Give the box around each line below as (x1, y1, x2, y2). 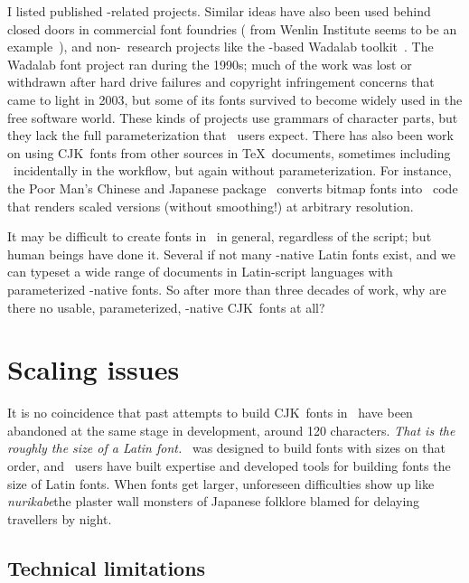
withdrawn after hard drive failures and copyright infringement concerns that (7, 72, 435, 91)
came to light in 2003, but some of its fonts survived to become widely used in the (7, 89, 463, 108)
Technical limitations (7, 553, 206, 581)
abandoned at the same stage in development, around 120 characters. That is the (7, 420, 455, 439)
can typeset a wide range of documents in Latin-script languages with (7, 262, 393, 281)
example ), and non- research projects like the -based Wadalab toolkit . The (7, 37, 434, 56)
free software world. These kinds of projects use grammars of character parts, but (7, 108, 458, 127)
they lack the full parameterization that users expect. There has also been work (7, 126, 454, 145)
